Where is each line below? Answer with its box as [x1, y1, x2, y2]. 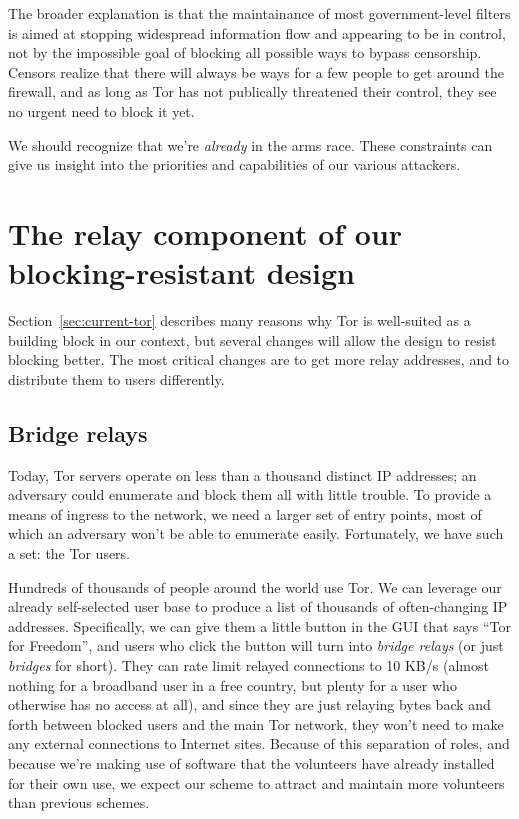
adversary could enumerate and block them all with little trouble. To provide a [8, 484, 492, 505]
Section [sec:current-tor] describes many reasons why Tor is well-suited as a [8, 310, 471, 331]
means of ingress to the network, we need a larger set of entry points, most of [8, 503, 482, 524]
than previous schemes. [8, 792, 150, 813]
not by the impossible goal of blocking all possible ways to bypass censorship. [8, 42, 482, 63]
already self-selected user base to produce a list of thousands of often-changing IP [8, 596, 508, 617]
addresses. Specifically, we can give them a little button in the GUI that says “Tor [8, 615, 511, 636]
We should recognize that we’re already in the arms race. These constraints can [8, 134, 493, 155]
